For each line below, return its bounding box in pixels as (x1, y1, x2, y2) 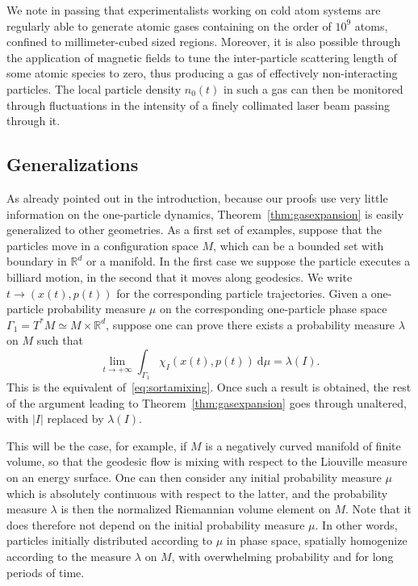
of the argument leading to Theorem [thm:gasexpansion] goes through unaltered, (6, 394, 407, 411)
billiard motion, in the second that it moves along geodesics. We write (6, 268, 353, 285)
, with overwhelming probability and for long (171, 548, 394, 565)
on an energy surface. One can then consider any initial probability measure (6, 469, 382, 486)
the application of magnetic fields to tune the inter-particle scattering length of (6, 48, 397, 65)
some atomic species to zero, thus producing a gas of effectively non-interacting (6, 65, 398, 82)
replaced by (47, 410, 104, 427)
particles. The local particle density (6, 80, 182, 97)
